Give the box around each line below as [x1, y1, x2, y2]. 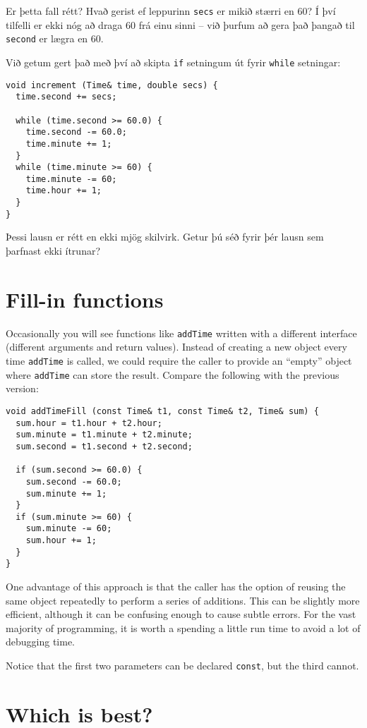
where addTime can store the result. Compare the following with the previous [6, 367, 339, 382]
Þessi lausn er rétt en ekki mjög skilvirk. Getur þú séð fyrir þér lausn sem [6, 229, 324, 244]
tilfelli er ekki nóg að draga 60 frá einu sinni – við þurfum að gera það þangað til [6, 17, 355, 32]
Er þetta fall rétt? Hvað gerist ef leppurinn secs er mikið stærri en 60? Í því [6, 4, 336, 18]
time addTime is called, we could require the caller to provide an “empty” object [6, 353, 352, 368]
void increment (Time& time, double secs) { [6, 80, 218, 90]
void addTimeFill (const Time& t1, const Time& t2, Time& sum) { [6, 406, 319, 416]
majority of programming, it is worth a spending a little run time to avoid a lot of [6, 620, 361, 635]
